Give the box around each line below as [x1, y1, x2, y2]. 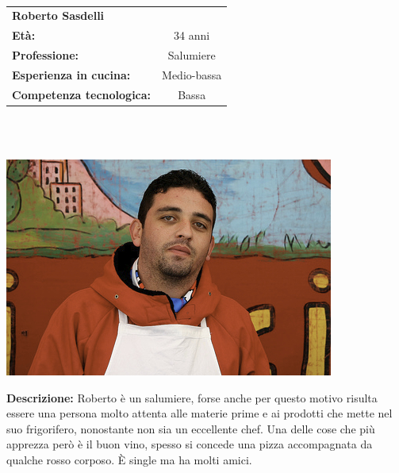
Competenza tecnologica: [12, 86, 152, 102]
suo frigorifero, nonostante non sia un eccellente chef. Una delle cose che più [6, 420, 375, 436]
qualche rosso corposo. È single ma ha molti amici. [6, 451, 252, 467]
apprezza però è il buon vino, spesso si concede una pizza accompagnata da [6, 436, 373, 452]
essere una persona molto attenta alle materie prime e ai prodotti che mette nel [6, 405, 393, 421]
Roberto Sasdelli [12, 7, 105, 24]
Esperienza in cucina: [12, 66, 131, 83]
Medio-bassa [162, 66, 222, 83]
